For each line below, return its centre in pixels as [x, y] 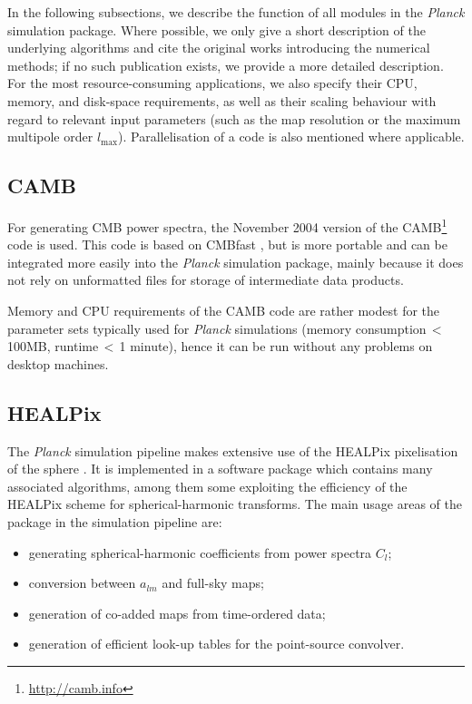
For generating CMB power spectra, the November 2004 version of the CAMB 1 [227, 225]
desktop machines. [58, 363]
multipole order [50, 137]
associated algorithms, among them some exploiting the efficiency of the [207, 486]
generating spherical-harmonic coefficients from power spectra [200, 552]
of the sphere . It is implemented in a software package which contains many [220, 469]
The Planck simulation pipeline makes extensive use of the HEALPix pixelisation [233, 450]
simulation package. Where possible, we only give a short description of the [216, 29]
